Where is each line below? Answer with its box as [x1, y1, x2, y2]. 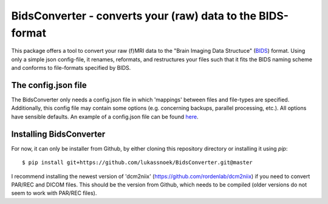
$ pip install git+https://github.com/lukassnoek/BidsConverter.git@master [22, 159, 253, 166]
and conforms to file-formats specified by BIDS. [11, 64, 131, 72]
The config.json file [11, 80, 87, 90]
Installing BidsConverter [11, 129, 106, 139]
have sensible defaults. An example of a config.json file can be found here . [11, 113, 199, 120]
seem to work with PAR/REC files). [11, 189, 97, 197]
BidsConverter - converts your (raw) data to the [11, 9, 257, 22]
